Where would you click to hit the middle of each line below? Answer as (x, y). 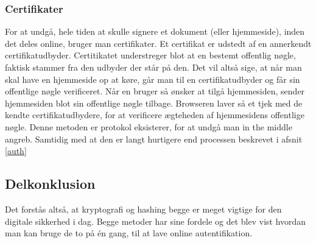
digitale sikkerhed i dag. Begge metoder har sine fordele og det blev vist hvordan (156, 221)
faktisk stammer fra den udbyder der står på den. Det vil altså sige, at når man (153, 67)
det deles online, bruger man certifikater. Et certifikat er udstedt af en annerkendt (158, 43)
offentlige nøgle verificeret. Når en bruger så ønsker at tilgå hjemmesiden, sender (155, 91)
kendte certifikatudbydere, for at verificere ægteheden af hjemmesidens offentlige (155, 115)
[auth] (16, 151)
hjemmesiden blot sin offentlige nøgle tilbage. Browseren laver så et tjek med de (154, 103)
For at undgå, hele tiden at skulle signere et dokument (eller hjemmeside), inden (155, 31)
